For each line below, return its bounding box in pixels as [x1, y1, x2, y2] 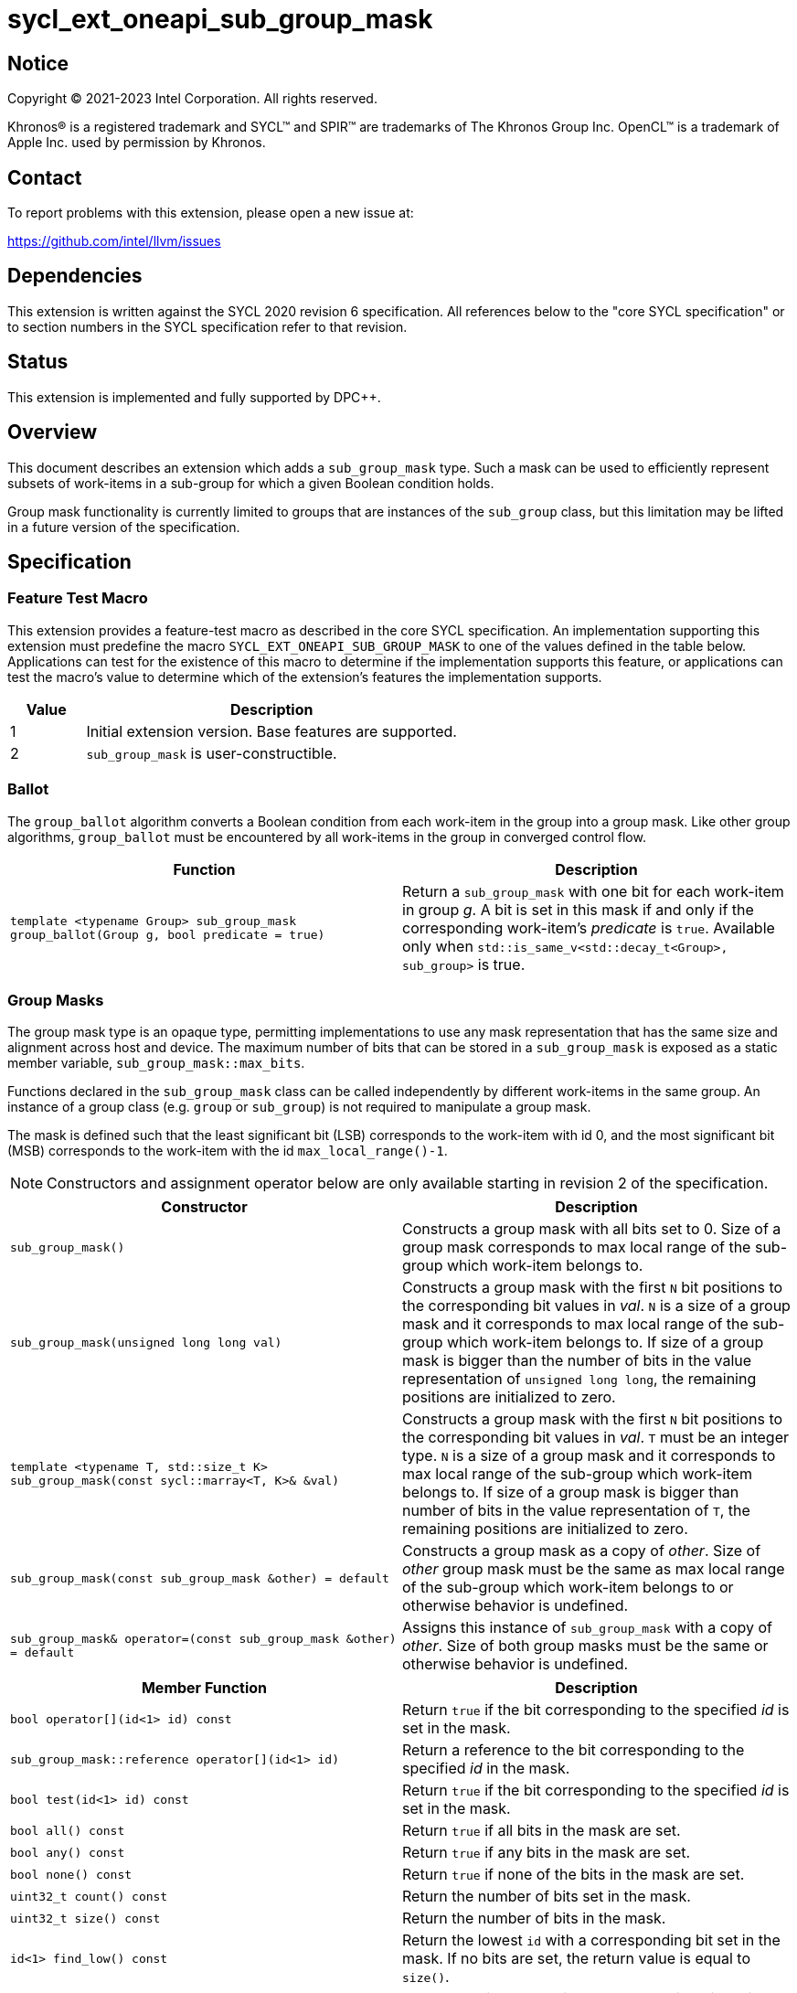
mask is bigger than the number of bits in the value [402, 1351, 752, 1370]
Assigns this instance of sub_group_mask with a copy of [402, 1618, 772, 1637]
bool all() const [10, 1823, 125, 1838]
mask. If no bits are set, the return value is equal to [402, 1949, 751, 1968]
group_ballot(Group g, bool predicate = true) [10, 927, 325, 942]
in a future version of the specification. [7, 518, 240, 535]
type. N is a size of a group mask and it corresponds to [402, 1446, 776, 1465]
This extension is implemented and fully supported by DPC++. [7, 389, 381, 405]
